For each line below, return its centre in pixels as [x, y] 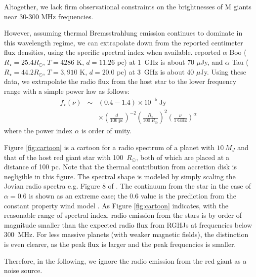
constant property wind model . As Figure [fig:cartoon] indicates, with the [116, 205]
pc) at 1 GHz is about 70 [156, 61]
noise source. [23, 270]
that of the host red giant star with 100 [64, 157]
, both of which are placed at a [183, 157]
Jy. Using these [223, 71]
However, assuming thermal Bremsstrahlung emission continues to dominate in [123, 33]
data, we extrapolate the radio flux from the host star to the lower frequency [120, 81]
